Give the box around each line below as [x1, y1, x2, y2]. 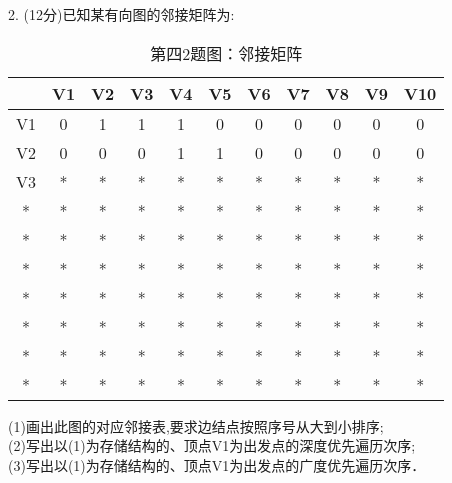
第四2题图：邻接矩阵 [150, 41, 303, 65]
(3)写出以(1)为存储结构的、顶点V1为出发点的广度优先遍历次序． [8, 454, 426, 475]
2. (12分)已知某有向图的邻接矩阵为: [8, 4, 235, 24]
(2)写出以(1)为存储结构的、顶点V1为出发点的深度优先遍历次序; [8, 435, 416, 456]
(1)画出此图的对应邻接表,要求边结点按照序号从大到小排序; [8, 415, 384, 436]
